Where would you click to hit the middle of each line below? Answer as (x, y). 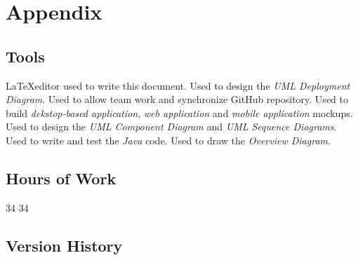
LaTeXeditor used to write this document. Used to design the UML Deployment (178, 85)
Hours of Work (61, 178)
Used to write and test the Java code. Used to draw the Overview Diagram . (168, 140)
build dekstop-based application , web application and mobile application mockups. (179, 112)
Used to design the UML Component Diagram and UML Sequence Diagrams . (171, 126)
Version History (64, 245)
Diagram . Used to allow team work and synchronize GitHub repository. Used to (177, 99)
